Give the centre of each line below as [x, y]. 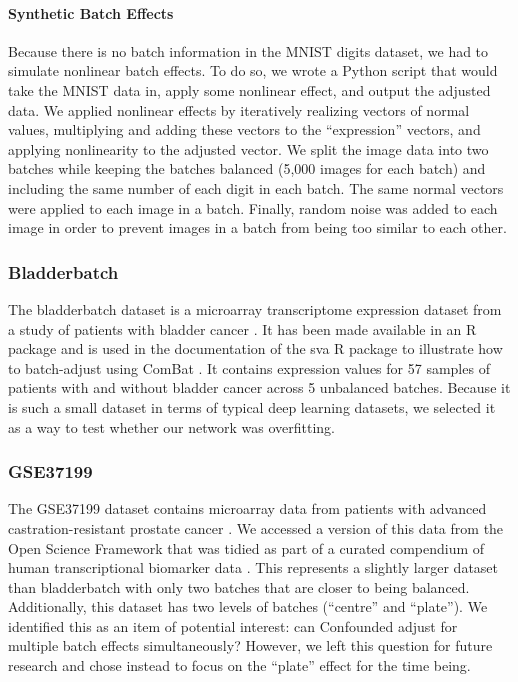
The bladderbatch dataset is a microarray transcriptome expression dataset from [255, 308]
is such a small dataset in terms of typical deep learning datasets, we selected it [252, 406]
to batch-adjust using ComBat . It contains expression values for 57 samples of [249, 367]
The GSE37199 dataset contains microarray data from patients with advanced [247, 508]
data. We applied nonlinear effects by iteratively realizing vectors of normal [239, 109]
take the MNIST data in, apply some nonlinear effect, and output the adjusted [249, 89]
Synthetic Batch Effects [91, 12]
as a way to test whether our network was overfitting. [172, 426]
